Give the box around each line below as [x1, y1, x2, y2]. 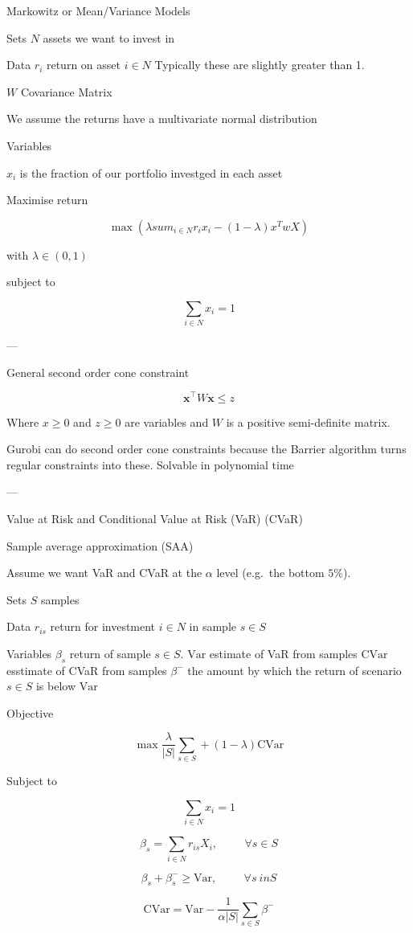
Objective [6, 704, 54, 721]
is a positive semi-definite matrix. [226, 413, 391, 430]
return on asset [46, 56, 121, 73]
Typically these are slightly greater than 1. [154, 56, 365, 73]
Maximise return [6, 191, 88, 208]
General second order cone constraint [6, 363, 190, 380]
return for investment [50, 618, 156, 635]
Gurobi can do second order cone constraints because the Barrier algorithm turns [6, 440, 407, 457]
